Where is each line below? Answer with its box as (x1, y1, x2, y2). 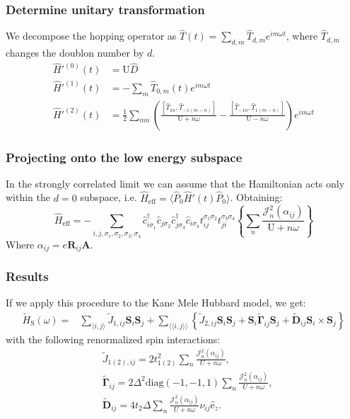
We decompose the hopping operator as (6, 28, 177, 43)
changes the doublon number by (6, 45, 144, 60)
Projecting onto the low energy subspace (6, 148, 243, 166)
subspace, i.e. (80, 190, 137, 205)
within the (6, 190, 51, 205)
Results (6, 268, 49, 285)
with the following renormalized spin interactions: (6, 331, 221, 346)
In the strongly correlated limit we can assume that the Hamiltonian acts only (6, 176, 345, 190)
